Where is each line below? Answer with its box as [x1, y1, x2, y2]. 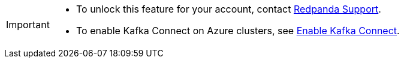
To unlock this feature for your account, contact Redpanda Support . [76, 3, 381, 15]
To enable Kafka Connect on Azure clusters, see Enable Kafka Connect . [76, 25, 400, 37]
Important [6, 19, 50, 31]
